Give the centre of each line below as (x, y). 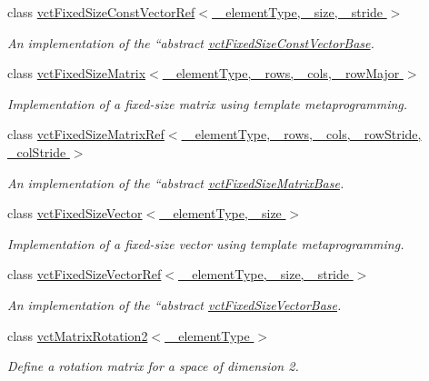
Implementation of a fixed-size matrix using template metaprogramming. (208, 103)
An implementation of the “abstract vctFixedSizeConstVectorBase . (191, 42)
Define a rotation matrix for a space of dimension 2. (153, 366)
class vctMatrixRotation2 (78, 335)
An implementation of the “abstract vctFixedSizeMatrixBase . (176, 182)
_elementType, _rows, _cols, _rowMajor (283, 73)
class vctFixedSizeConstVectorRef (101, 12)
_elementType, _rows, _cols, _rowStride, (304, 134)
